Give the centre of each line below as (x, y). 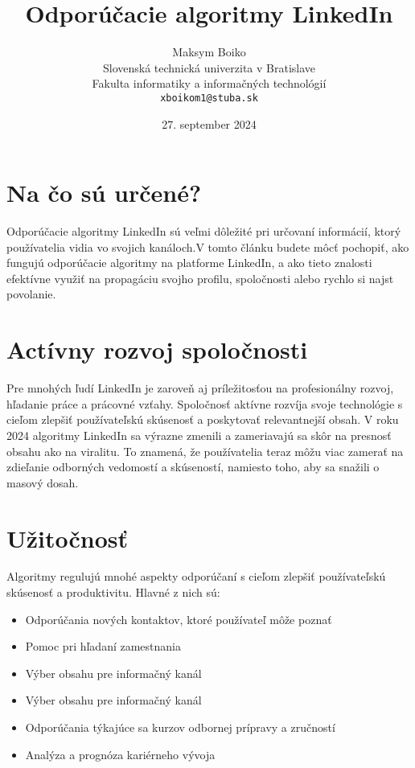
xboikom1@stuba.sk (209, 98)
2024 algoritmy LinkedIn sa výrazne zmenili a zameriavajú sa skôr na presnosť (199, 435)
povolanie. (31, 294)
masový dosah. (43, 482)
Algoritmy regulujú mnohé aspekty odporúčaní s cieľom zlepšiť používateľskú (196, 576)
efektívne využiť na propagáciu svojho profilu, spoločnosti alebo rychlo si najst (200, 278)
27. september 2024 (209, 123)
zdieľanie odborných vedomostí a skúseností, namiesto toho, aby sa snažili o (193, 467)
